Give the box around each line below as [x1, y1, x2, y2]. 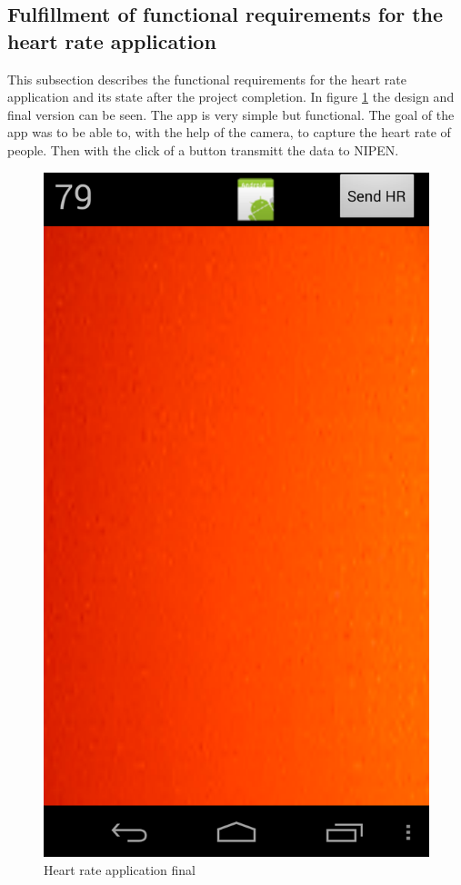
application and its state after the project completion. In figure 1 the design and [7, 87, 455, 106]
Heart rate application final [44, 860, 195, 879]
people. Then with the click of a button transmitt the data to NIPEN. [7, 140, 399, 159]
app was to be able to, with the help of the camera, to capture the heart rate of [7, 123, 451, 142]
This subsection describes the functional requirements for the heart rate [7, 69, 406, 88]
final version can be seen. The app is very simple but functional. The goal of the [7, 104, 455, 124]
